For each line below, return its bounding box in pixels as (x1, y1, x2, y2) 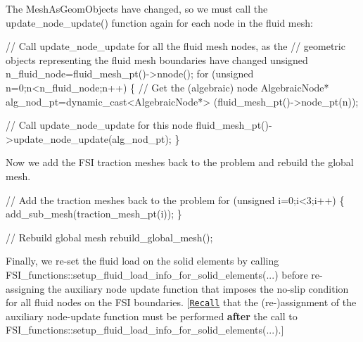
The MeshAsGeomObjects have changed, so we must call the (6, 1, 268, 15)
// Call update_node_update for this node (6, 118, 193, 132)
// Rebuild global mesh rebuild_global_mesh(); (6, 229, 213, 244)
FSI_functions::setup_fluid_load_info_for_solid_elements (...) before (6, 267, 308, 281)
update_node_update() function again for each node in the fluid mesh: (6, 15, 313, 30)
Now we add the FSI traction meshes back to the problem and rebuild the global (6, 155, 354, 170)
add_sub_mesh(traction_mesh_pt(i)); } (6, 206, 182, 221)
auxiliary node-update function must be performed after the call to (6, 308, 298, 323)
